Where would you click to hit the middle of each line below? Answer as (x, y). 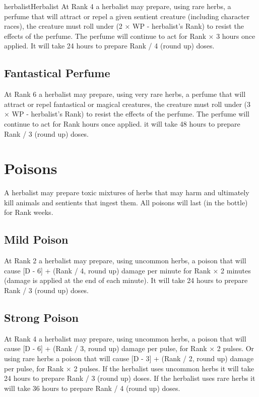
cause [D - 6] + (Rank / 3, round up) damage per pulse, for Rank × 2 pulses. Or (129, 348)
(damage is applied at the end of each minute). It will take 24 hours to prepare (126, 280)
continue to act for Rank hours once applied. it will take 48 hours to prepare (122, 123)
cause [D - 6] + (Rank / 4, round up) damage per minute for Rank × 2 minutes (127, 270)
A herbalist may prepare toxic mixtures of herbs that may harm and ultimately (127, 192)
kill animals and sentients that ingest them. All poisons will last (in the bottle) (126, 202)
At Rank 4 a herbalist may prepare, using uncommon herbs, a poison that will (125, 338)
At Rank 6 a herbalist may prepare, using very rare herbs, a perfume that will (125, 94)
